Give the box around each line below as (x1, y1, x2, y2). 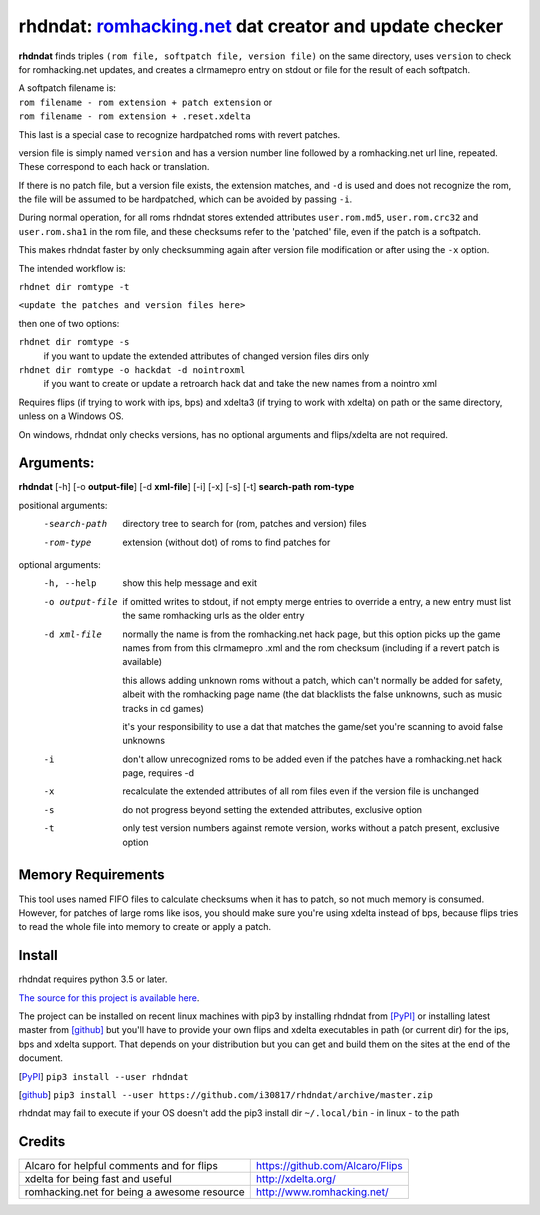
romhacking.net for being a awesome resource (24, 1185, 245, 1199)
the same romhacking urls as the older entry (122, 610, 305, 622)
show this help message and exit (122, 577, 257, 589)
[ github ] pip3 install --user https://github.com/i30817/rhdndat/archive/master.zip (18, 1088, 434, 1100)
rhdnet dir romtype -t (18, 281, 130, 293)
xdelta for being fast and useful (24, 1172, 172, 1186)
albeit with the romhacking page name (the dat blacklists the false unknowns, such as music (122, 688, 503, 700)
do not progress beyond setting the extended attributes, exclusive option (122, 803, 423, 815)
